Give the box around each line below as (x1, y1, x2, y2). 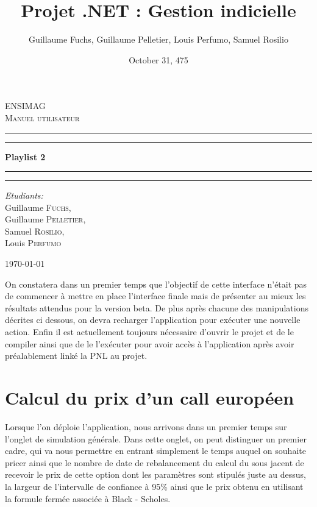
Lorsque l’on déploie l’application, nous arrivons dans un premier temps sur (5, 420, 287, 433)
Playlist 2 (5, 150, 46, 163)
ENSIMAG (5, 99, 46, 112)
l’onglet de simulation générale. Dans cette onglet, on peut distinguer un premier (5, 432, 307, 445)
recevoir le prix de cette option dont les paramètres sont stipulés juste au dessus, (5, 468, 306, 481)
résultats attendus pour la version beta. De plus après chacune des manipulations (5, 301, 308, 314)
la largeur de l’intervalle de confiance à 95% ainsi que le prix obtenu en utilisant (5, 480, 304, 492)
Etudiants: (5, 189, 43, 202)
